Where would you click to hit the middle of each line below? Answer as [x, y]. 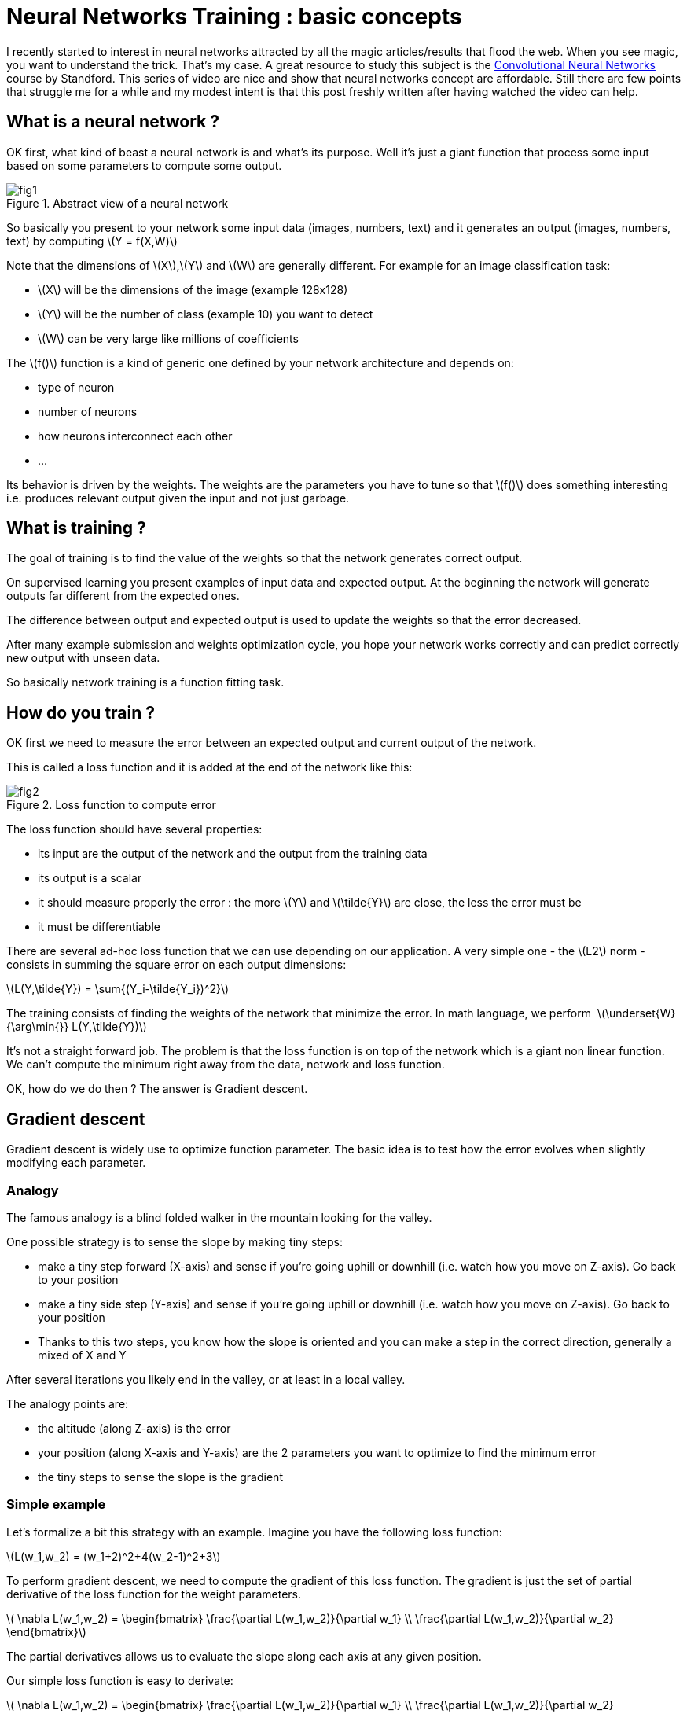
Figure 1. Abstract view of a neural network [118, 203]
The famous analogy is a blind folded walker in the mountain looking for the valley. [219, 1217]
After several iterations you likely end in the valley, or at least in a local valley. [206, 1379]
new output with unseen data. [83, 658]
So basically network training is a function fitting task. [145, 682]
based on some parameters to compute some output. [144, 165]
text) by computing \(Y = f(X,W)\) [92, 241]
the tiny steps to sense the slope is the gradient [160, 1477]
